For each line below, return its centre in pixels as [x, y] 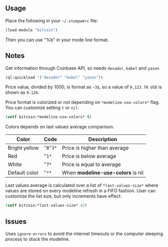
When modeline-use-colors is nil [103, 173]
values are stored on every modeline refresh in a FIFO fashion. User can [80, 191]
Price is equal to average [91, 164]
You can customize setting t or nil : [42, 108]
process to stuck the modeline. [38, 239]
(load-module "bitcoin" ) [31, 30]
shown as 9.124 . [22, 92]
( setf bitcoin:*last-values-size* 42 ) [46, 206]
